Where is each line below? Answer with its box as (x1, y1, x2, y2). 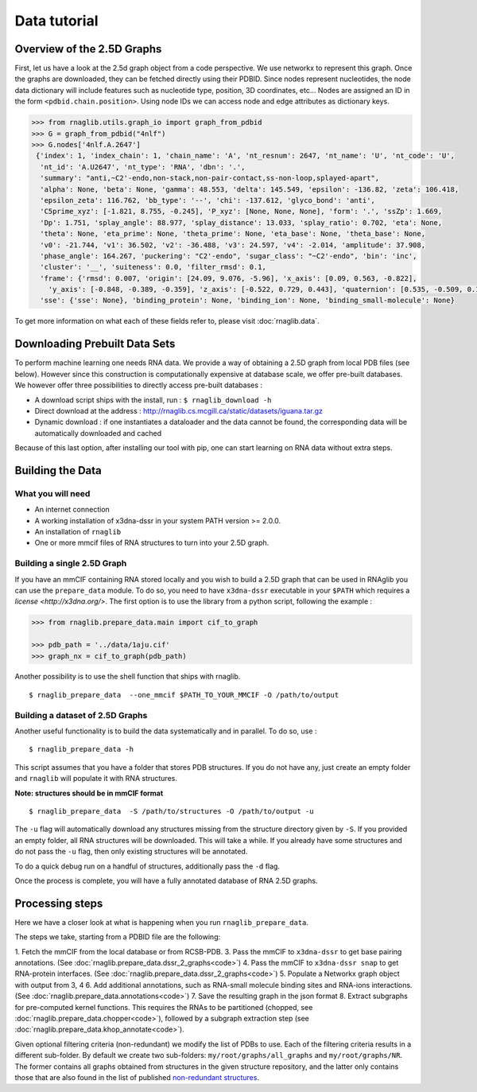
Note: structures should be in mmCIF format (14, 788, 164, 798)
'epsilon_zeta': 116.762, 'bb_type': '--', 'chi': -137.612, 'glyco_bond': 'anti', (40, 196, 375, 204)
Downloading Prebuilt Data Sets (14, 337, 176, 351)
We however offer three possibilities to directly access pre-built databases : (14, 380, 262, 390)
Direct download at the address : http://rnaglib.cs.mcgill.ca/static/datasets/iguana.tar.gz (34, 406, 324, 415)
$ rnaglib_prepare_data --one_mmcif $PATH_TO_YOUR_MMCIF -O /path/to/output (29, 690, 339, 699)
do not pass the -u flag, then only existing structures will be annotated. (14, 847, 248, 857)
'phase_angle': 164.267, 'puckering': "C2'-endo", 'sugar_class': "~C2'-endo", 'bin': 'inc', (40, 251, 417, 260)
